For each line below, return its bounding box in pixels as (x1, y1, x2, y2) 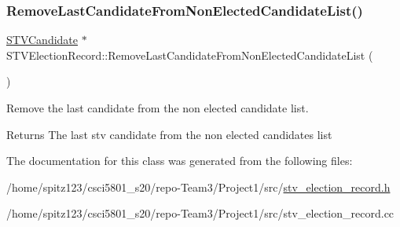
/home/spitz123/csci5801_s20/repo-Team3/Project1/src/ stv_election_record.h (6, 178, 391, 195)
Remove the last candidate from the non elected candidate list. (6, 100, 309, 115)
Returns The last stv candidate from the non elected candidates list (6, 126, 332, 142)
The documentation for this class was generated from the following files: (6, 152, 353, 169)
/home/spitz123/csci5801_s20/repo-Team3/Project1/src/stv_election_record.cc (6, 205, 394, 222)
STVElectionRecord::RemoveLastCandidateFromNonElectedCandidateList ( (6, 46, 373, 63)
